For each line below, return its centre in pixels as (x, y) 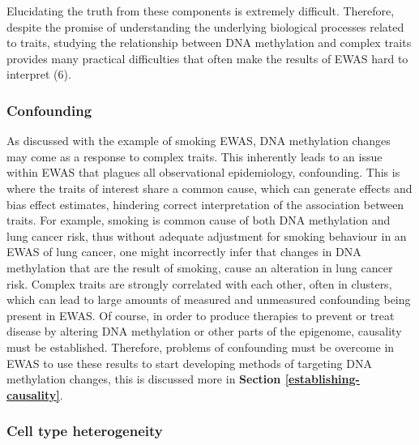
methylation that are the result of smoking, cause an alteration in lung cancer (200, 267)
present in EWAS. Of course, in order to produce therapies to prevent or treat (201, 315)
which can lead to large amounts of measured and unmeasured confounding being (209, 300)
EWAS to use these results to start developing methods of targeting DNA (189, 363)
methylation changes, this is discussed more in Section (144, 379)
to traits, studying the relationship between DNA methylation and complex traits (209, 43)
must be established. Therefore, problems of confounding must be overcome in (201, 347)
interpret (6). (39, 74)
